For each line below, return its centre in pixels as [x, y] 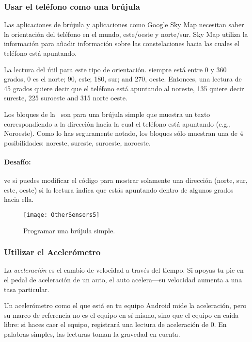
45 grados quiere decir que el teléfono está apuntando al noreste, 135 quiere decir [124, 88]
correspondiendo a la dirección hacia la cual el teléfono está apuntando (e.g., [118, 123]
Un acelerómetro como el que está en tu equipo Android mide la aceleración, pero [125, 305]
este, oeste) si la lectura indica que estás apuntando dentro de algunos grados [119, 189]
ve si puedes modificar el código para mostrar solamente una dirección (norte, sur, [126, 180]
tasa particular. [27, 289]
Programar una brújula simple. [69, 230]
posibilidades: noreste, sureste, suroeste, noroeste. [77, 142]
